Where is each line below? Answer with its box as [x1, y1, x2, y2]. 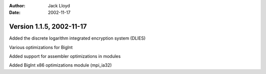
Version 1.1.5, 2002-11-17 [9, 23, 87, 31]
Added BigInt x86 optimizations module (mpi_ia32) [9, 62, 112, 68]
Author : [9, 3, 26, 8]
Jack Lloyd [48, 3, 70, 8]
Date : [9, 10, 21, 16]
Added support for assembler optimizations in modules [9, 53, 121, 59]
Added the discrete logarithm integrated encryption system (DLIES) [9, 35, 146, 41]
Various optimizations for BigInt [9, 44, 73, 50]
